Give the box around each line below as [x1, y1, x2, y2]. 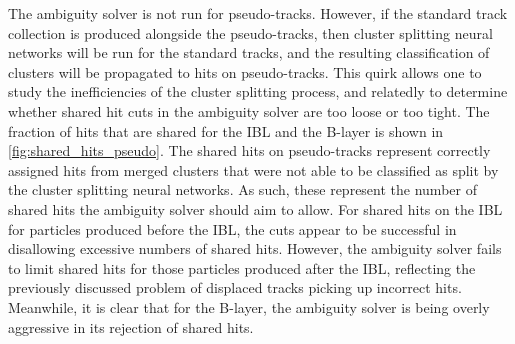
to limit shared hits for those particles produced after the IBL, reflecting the [8, 257, 476, 278]
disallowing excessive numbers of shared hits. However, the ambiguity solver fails [8, 238, 502, 259]
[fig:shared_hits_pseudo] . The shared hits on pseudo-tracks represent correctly [8, 140, 491, 161]
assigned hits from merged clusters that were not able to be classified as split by [8, 159, 499, 180]
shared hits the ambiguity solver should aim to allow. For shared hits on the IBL [8, 198, 503, 219]
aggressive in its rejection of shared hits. [8, 316, 254, 337]
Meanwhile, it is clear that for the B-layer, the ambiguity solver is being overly [8, 296, 490, 317]
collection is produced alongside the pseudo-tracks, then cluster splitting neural [8, 22, 493, 43]
